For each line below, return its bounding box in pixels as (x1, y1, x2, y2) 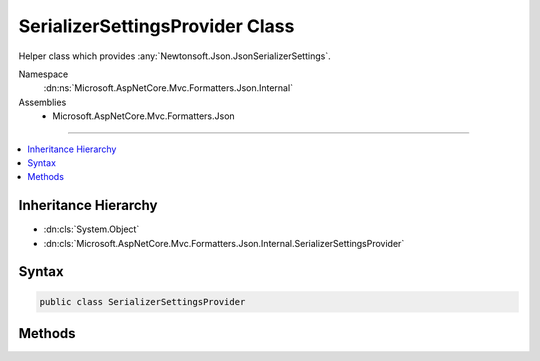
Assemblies (18, 96, 67, 108)
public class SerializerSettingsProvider (39, 296, 246, 307)
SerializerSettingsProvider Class (18, 15, 295, 37)
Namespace (18, 68, 69, 80)
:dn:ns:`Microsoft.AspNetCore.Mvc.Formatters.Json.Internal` (43, 82, 294, 94)
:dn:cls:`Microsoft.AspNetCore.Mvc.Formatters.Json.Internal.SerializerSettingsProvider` (43, 237, 405, 249)
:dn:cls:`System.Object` (43, 223, 140, 235)
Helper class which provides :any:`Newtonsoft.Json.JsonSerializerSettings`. (18, 50, 331, 62)
